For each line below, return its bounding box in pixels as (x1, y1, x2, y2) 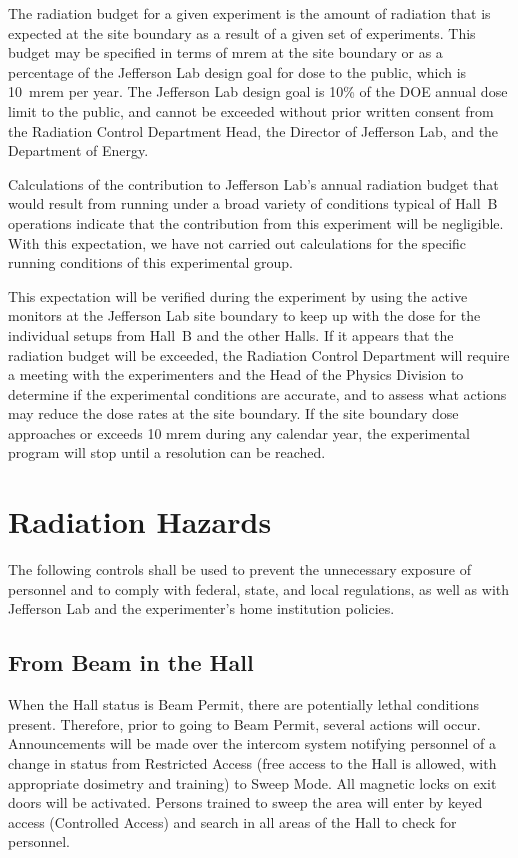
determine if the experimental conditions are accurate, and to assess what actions (8, 383, 507, 404)
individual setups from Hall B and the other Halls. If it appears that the (8, 324, 454, 345)
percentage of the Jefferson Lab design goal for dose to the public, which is (8, 61, 467, 82)
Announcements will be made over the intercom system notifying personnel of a (8, 733, 497, 754)
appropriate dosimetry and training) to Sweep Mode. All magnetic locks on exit (8, 772, 497, 793)
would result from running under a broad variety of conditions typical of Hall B (8, 193, 498, 214)
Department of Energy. (8, 140, 149, 161)
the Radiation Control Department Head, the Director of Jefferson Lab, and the (8, 120, 499, 141)
